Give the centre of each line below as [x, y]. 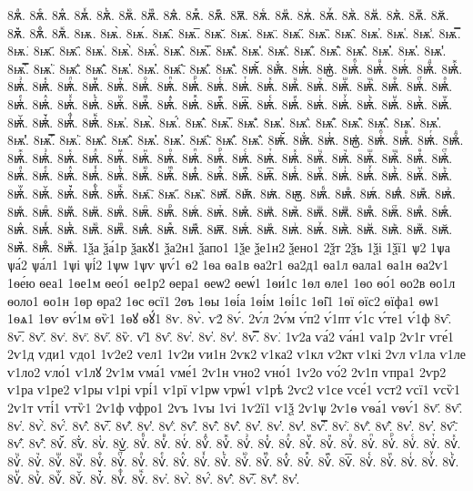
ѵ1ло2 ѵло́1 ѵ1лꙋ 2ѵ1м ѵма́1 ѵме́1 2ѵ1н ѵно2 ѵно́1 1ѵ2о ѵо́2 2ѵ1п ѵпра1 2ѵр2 [227, 371]
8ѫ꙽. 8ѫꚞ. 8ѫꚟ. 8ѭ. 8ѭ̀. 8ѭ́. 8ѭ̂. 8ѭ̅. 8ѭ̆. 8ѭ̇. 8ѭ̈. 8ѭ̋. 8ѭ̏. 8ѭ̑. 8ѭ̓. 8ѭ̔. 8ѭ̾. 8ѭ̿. [234, 32]
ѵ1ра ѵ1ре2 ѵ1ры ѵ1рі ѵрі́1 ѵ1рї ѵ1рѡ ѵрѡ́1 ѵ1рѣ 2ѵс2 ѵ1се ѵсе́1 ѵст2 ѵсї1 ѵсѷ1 [234, 389]
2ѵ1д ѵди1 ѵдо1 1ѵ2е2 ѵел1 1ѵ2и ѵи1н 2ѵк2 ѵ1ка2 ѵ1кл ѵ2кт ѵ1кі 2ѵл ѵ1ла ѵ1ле [236, 354]
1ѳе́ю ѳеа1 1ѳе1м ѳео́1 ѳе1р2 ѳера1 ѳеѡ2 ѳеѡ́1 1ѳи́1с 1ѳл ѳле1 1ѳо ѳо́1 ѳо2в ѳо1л [231, 282]
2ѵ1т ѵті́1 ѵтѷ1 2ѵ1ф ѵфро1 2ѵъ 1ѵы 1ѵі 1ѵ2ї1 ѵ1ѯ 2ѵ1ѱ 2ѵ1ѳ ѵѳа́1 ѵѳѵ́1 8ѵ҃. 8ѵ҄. [235, 408]
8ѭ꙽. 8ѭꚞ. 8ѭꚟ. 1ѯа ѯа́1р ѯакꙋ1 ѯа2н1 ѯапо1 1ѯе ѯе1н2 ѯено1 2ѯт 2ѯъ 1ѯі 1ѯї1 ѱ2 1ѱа [229, 246]
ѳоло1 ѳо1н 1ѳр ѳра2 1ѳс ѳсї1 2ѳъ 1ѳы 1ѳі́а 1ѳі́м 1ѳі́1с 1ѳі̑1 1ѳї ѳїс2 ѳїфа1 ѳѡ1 [224, 300]
